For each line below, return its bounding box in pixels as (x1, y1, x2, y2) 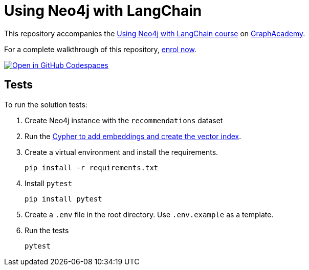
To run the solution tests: (4, 100, 87, 109)
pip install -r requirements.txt (25, 163, 159, 172)
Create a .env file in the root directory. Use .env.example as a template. (25, 210, 274, 219)
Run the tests (25, 226, 69, 235)
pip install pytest (25, 194, 102, 203)
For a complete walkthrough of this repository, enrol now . (4, 44, 196, 54)
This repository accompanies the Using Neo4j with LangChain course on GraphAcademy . (4, 29, 305, 38)
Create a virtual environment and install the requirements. (25, 147, 218, 156)
